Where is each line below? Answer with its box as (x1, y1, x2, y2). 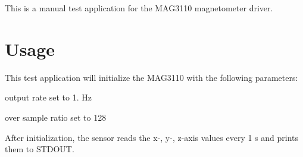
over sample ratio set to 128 (5, 111, 107, 123)
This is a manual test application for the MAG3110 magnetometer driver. (5, 2, 273, 14)
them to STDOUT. (5, 143, 74, 155)
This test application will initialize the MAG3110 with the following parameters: (5, 71, 298, 83)
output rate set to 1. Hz (5, 91, 92, 103)
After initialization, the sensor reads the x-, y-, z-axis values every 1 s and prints (5, 131, 299, 143)
